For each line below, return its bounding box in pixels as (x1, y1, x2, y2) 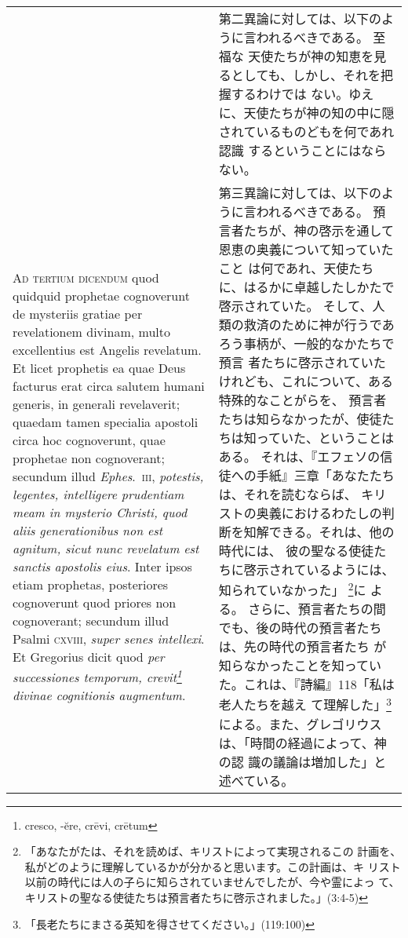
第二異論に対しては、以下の (218, 9, 382, 27)
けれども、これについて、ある (218, 372, 394, 390)
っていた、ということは (256, 429, 395, 447)
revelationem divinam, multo (13, 322, 170, 341)
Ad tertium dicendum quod (13, 268, 159, 287)
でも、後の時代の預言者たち (218, 619, 382, 637)
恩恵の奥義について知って (218, 240, 369, 258)
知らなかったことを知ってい (218, 656, 382, 675)
